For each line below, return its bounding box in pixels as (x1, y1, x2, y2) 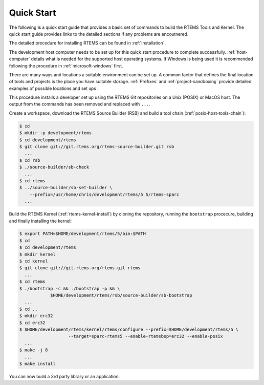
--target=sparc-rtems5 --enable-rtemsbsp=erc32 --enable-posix (68, 334, 223, 339)
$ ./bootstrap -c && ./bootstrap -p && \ (19, 286, 120, 291)
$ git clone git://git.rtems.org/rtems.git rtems (19, 265, 141, 271)
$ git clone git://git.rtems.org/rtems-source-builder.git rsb (19, 144, 175, 149)
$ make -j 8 (19, 347, 48, 353)
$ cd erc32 (19, 320, 45, 325)
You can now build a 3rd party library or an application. (9, 373, 120, 379)
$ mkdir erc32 (19, 313, 53, 319)
